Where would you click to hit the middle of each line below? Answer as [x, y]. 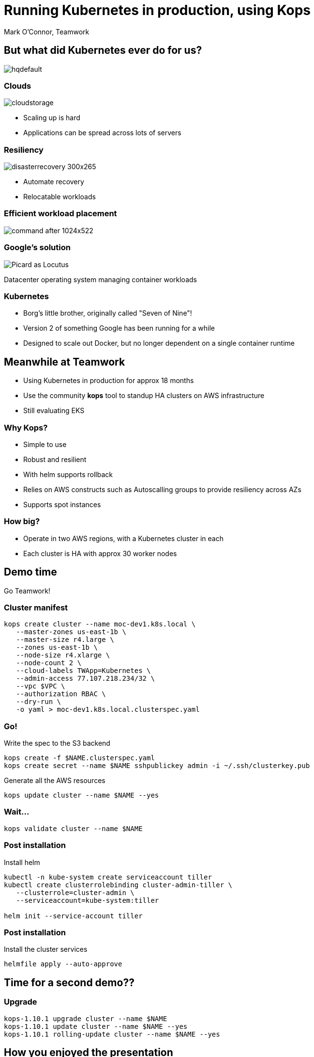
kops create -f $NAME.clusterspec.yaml [79, 758]
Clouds [18, 86]
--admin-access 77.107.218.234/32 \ [85, 679]
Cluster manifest [36, 607]
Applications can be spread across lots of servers [102, 133]
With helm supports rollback [68, 474]
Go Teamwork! [27, 591]
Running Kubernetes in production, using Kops [157, 10]
